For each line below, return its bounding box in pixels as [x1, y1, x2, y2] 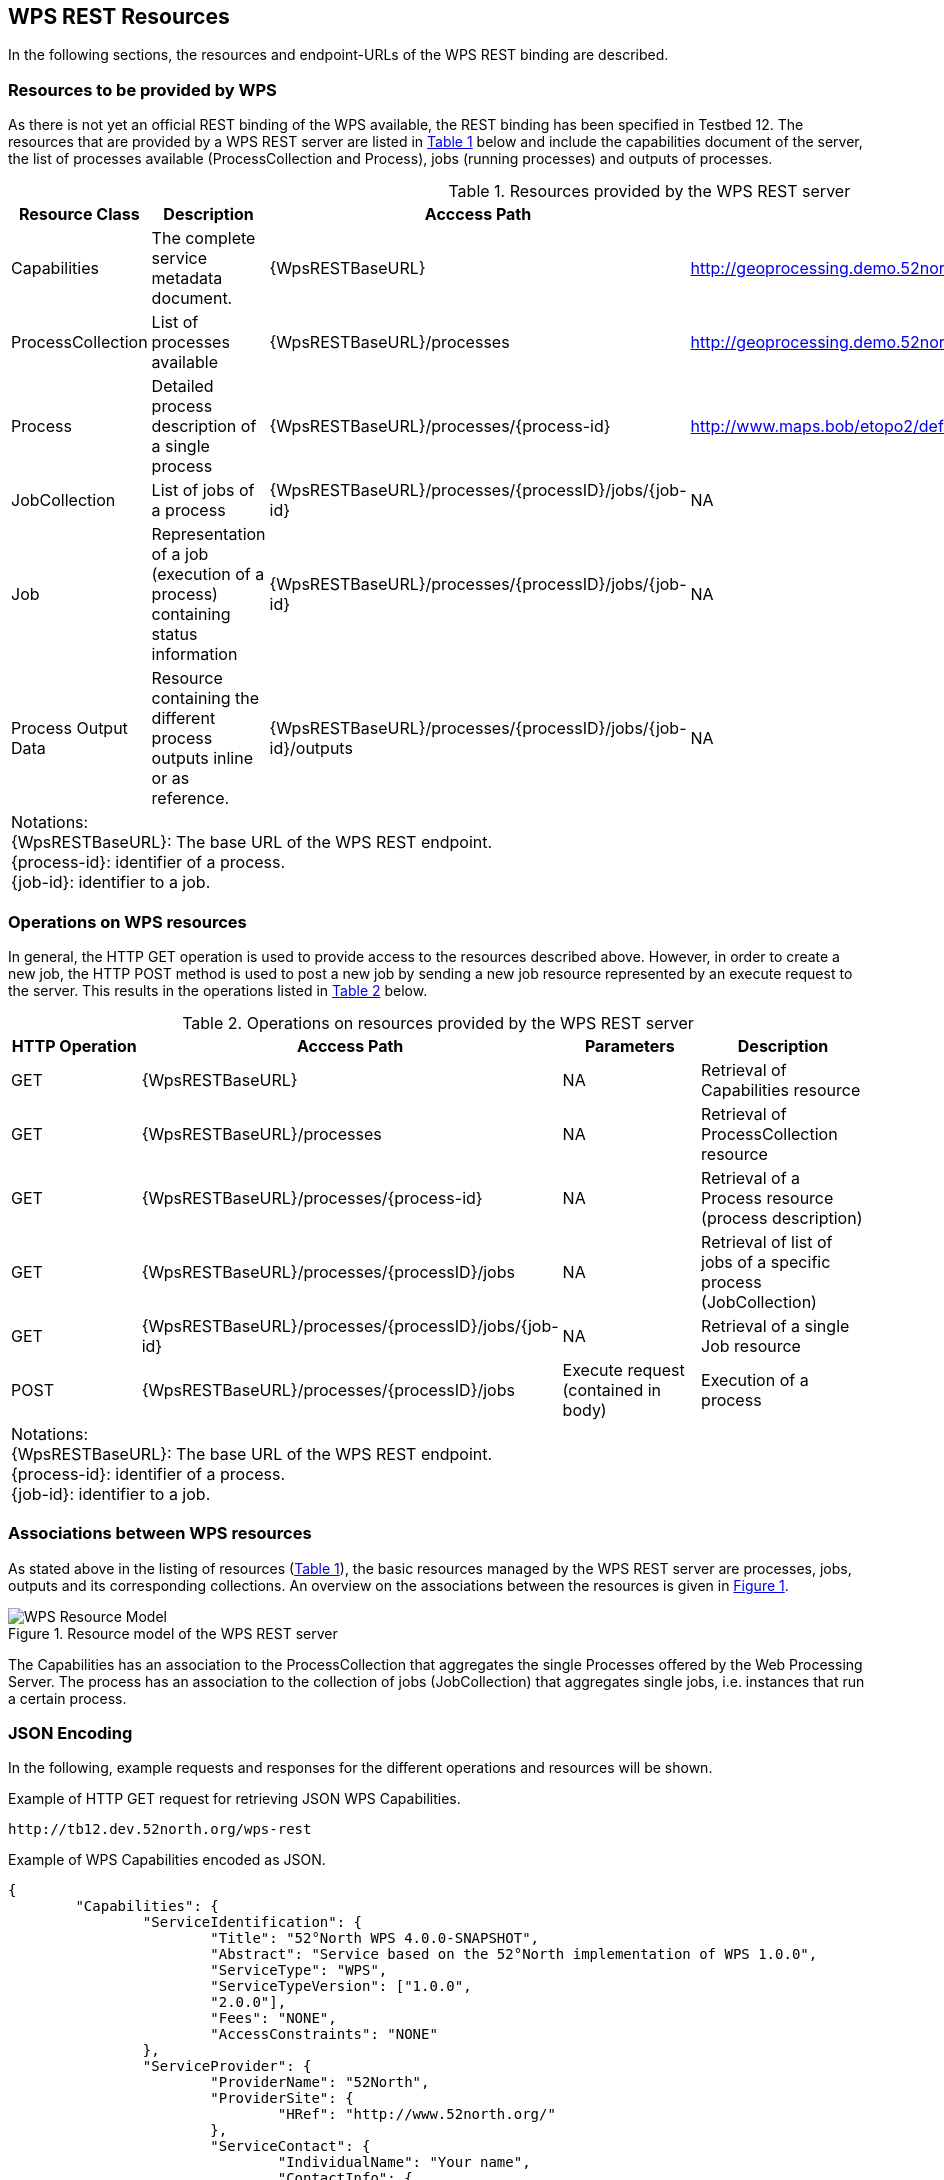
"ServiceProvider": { [142, 2058, 312, 2075]
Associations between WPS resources [8, 1523, 312, 1544]
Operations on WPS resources [8, 911, 247, 932]
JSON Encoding [8, 1723, 133, 1744]
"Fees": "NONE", [210, 2010, 337, 2027]
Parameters [584, 1035, 675, 1056]
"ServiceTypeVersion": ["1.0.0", [210, 1978, 472, 1995]
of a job [151, 544, 209, 565]
